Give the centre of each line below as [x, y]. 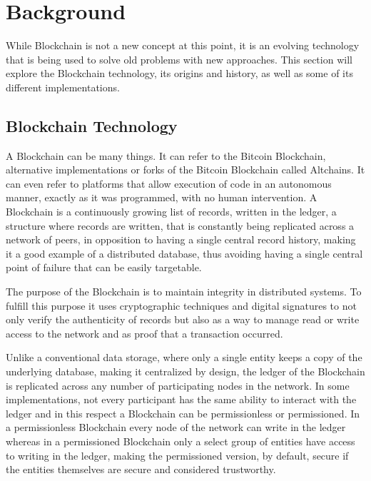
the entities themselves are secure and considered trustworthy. [141, 469]
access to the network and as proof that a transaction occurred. [144, 333]
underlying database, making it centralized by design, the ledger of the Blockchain [185, 371]
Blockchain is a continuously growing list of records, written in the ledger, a [171, 212]
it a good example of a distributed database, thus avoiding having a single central [184, 253]
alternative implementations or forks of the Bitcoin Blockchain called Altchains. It [185, 169]
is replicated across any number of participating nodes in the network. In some [178, 385]
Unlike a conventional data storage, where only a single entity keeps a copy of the [184, 357]
